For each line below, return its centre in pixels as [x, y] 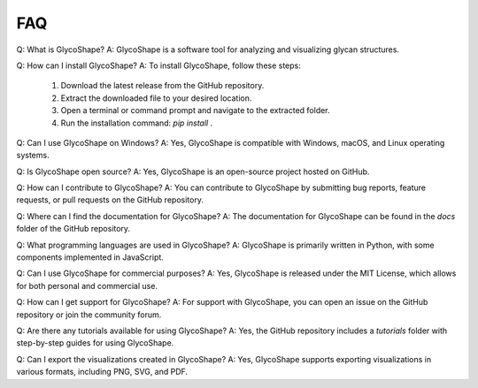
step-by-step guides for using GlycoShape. [95, 343]
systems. [33, 156]
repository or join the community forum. [89, 315]
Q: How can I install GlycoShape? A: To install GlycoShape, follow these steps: [158, 65]
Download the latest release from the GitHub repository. [162, 86]
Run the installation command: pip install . [137, 123]
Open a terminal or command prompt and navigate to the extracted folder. [196, 110]
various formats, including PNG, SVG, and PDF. [102, 372]
